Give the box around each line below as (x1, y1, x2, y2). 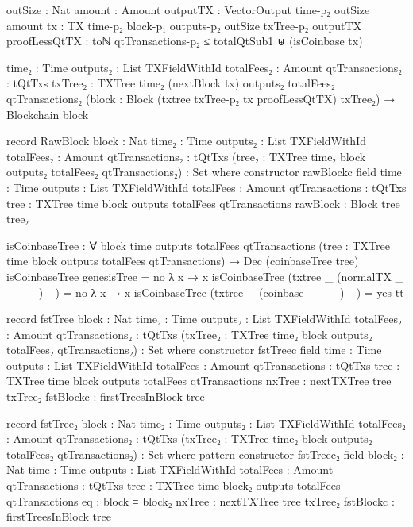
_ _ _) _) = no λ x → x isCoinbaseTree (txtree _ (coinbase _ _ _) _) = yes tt (6, 283, 404, 300)
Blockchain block (6, 106, 89, 122)
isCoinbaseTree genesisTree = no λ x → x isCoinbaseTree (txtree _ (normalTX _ (6, 267, 404, 284)
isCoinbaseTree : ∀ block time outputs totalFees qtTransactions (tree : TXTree (6, 237, 390, 253)
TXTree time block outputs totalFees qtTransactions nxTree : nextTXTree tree (6, 372, 392, 389)
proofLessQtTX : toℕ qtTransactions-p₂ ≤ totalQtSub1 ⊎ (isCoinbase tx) (6, 33, 363, 49)
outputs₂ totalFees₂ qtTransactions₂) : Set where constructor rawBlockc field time (6, 163, 402, 180)
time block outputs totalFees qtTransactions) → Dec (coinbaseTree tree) (6, 252, 359, 269)
